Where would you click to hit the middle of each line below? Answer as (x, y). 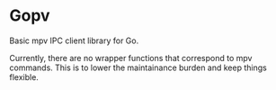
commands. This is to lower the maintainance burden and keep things (138, 67)
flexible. (24, 76)
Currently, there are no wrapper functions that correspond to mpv (131, 58)
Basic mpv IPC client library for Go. (74, 40)
